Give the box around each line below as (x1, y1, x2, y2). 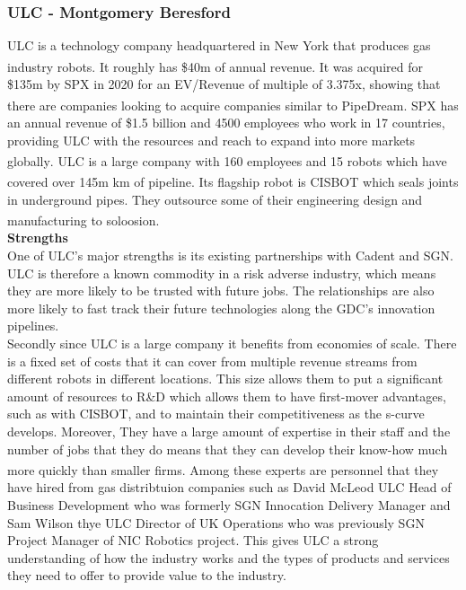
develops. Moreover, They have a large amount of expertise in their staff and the (7, 421, 451, 440)
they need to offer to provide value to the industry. (7, 566, 286, 585)
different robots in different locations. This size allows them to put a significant (7, 369, 444, 388)
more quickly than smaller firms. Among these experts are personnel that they (7, 460, 439, 479)
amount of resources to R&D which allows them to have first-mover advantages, (7, 386, 446, 405)
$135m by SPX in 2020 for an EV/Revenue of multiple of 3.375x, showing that (7, 75, 441, 93)
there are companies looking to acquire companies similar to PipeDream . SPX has (7, 95, 459, 114)
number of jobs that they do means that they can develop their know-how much (7, 439, 448, 458)
